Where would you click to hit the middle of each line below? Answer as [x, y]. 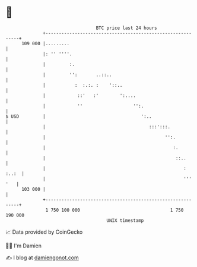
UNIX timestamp [125, 220]
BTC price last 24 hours [127, 28]
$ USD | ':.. [79, 116]
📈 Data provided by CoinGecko [44, 232]
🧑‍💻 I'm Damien [24, 246]
